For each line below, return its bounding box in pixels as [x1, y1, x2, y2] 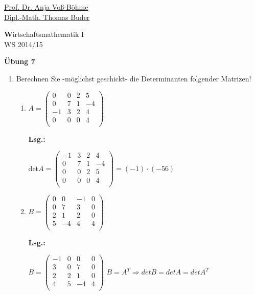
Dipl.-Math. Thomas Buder [4, 11, 90, 22]
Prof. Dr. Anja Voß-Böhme [4, 2, 88, 12]
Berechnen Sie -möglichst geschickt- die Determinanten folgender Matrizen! [16, 73, 251, 83]
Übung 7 [4, 56, 35, 67]
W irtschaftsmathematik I [4, 29, 84, 39]
